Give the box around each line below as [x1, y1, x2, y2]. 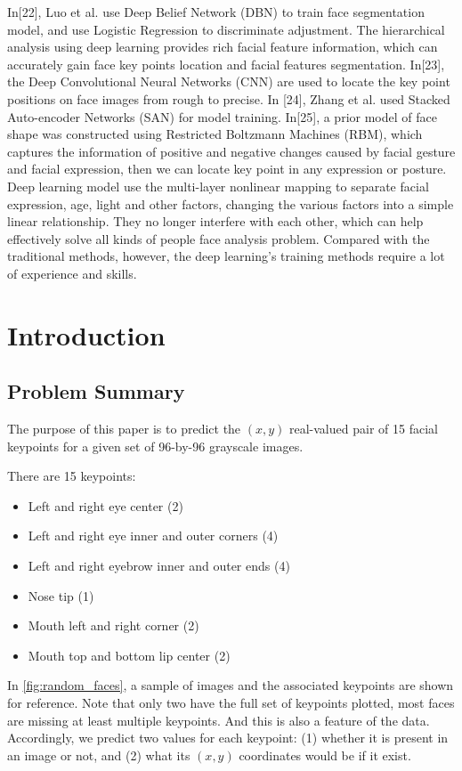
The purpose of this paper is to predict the [7, 419, 241, 438]
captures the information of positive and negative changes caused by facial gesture [7, 142, 456, 160]
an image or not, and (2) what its [7, 745, 190, 764]
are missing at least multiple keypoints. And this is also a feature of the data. [7, 710, 430, 729]
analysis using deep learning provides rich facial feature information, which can [7, 37, 438, 56]
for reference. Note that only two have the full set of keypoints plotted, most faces [7, 694, 455, 712]
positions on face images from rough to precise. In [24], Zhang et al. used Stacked [7, 89, 450, 108]
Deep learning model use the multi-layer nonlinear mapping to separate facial [7, 176, 429, 195]
